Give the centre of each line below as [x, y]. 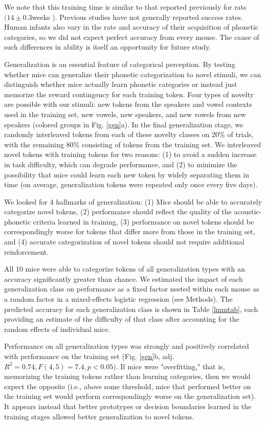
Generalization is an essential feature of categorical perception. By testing [120, 64]
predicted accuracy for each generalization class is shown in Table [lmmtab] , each [131, 309]
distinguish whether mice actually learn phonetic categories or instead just [121, 84]
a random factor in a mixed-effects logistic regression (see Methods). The [118, 299]
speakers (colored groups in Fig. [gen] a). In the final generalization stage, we [124, 124]
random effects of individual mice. [57, 329]
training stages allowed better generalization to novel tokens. [99, 416]
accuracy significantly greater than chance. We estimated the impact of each [124, 278]
